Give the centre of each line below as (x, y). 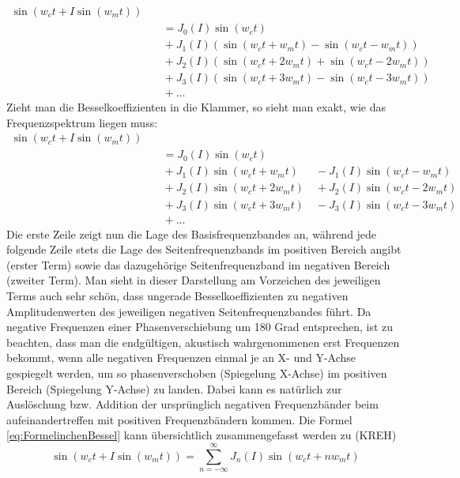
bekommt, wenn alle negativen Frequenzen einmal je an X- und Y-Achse (181, 358)
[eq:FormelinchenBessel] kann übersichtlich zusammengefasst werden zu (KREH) (202, 435)
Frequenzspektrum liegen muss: (82, 122)
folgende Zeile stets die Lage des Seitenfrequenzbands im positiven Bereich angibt (204, 249)
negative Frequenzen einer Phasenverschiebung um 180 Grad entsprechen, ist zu (200, 327)
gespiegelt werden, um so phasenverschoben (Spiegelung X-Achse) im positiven (197, 373)
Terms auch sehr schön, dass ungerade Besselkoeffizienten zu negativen (177, 295)
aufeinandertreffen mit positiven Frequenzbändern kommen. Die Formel (179, 419)
